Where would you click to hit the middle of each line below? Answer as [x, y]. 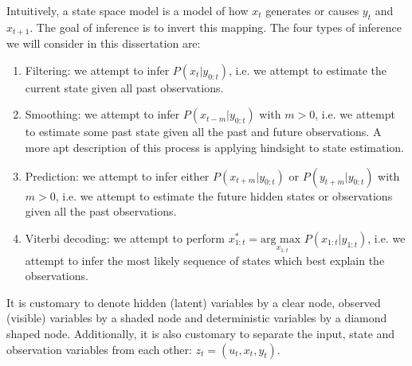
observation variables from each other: [99, 349]
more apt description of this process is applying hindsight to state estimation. [214, 148]
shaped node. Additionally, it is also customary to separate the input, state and [201, 334]
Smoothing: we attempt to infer [102, 114]
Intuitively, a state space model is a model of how [128, 10]
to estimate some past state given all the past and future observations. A [203, 132]
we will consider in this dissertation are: [104, 43]
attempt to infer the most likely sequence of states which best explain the [205, 260]
